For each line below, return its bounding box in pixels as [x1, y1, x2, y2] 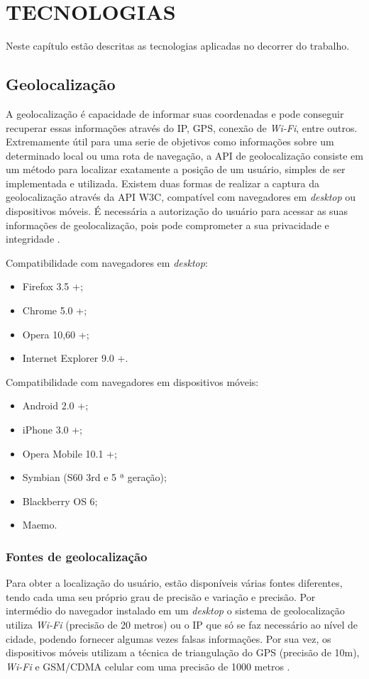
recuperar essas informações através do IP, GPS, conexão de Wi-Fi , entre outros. [6, 120, 358, 135]
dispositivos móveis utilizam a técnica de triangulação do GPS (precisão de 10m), [6, 645, 360, 660]
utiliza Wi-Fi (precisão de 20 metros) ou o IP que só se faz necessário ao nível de [6, 617, 358, 631]
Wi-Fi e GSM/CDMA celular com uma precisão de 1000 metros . [6, 658, 290, 673]
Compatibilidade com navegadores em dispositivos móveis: [6, 374, 259, 389]
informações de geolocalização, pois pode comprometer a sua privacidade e [6, 217, 329, 232]
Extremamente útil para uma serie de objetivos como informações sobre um [6, 134, 334, 149]
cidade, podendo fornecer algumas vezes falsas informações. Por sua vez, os [6, 631, 331, 646]
